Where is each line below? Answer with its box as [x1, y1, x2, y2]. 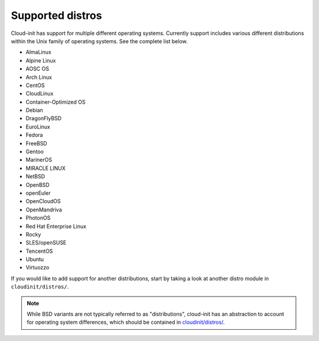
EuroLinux [25, 123, 50, 130]
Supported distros [11, 9, 102, 22]
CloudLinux [25, 90, 54, 97]
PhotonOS [25, 214, 51, 221]
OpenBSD [25, 181, 50, 188]
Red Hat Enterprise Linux [25, 223, 87, 230]
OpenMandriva [25, 206, 62, 213]
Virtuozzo [25, 264, 50, 271]
